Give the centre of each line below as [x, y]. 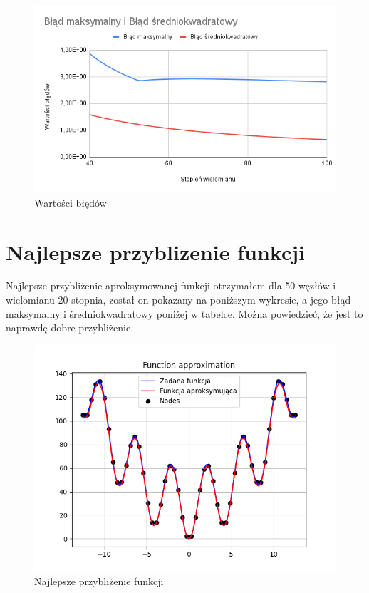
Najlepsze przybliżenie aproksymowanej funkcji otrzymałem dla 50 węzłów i [171, 285]
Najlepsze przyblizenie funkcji [156, 251]
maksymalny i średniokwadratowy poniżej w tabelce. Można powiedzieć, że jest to [184, 313]
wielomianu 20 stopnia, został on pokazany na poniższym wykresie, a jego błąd [178, 300]
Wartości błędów [71, 202]
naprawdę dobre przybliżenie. [70, 328]
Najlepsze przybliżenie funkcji [99, 581]
